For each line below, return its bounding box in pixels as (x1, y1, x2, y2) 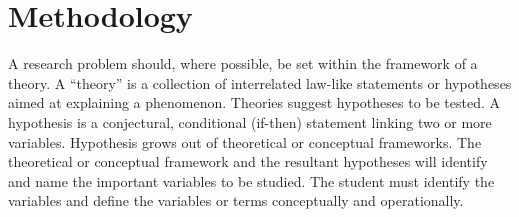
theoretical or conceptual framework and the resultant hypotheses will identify (8, 151, 488, 172)
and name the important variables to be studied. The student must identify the (8, 170, 495, 191)
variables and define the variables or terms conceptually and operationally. (8, 190, 464, 211)
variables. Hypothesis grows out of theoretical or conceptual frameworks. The (8, 131, 482, 152)
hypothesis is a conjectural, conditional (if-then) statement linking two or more (8, 111, 492, 132)
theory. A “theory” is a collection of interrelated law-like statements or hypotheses (8, 72, 512, 93)
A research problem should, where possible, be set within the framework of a (8, 53, 478, 74)
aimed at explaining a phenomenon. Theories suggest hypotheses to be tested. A (8, 92, 501, 113)
